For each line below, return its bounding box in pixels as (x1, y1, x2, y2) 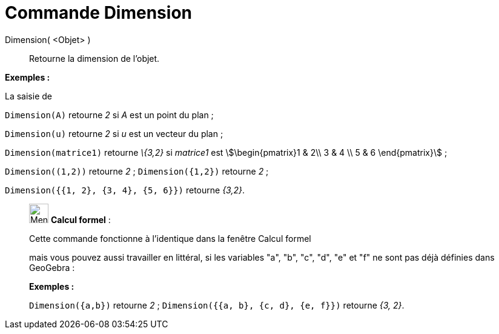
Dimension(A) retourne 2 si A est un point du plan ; (5, 109, 214, 120)
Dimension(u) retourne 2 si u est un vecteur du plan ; (5, 128, 223, 139)
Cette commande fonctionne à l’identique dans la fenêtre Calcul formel (29, 233, 311, 244)
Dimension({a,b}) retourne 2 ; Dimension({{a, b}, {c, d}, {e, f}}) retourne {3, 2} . (29, 299, 405, 310)
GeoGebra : (29, 262, 75, 273)
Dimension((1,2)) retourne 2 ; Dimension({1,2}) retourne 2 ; (5, 165, 269, 176)
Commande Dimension (5, 2, 192, 23)
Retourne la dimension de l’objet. (29, 53, 160, 64)
